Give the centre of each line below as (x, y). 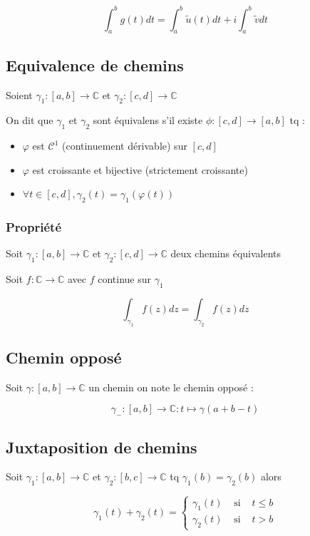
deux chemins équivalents (226, 253)
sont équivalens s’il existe (148, 120)
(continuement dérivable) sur (124, 146)
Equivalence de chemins (95, 65)
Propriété (34, 227)
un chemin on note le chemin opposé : (171, 387)
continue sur (125, 279)
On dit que (30, 120)
